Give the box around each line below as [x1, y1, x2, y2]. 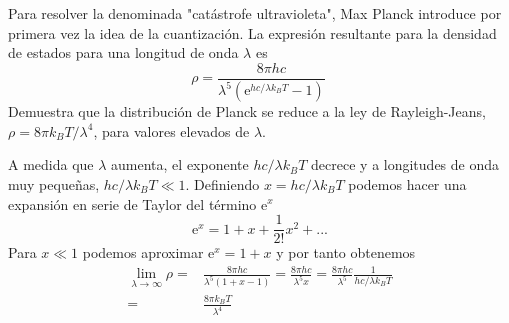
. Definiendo [185, 173, 260, 194]
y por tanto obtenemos [276, 242, 416, 263]
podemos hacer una [348, 173, 467, 194]
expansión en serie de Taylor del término [8, 193, 257, 214]
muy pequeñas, [8, 173, 100, 194]
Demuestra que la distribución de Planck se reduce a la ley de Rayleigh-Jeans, [8, 101, 486, 122]
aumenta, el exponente [111, 154, 249, 175]
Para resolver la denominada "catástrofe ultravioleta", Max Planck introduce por [8, 3, 502, 23]
